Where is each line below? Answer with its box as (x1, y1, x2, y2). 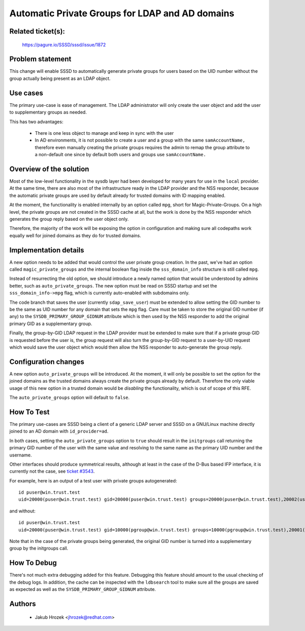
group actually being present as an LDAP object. (9, 75, 111, 81)
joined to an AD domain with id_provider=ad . (9, 428, 109, 435)
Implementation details (9, 246, 84, 254)
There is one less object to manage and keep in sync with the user (35, 130, 174, 136)
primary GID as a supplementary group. (9, 321, 93, 327)
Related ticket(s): (9, 27, 66, 36)
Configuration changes (9, 357, 85, 366)
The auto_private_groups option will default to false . (9, 394, 130, 400)
